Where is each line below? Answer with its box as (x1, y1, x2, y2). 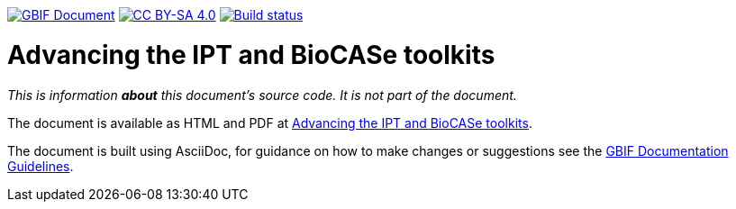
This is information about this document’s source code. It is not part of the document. (7, 86, 517, 103)
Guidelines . (7, 158, 74, 174)
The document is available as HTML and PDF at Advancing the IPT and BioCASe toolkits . (7, 114, 532, 131)
